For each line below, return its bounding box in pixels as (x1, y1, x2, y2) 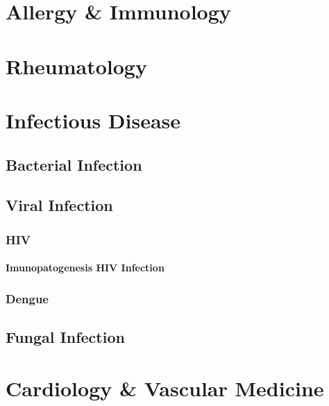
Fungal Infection (6, 325, 125, 347)
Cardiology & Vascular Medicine (6, 373, 324, 402)
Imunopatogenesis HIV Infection (6, 260, 164, 275)
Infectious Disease (6, 105, 181, 134)
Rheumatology (6, 51, 147, 80)
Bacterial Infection (6, 153, 142, 175)
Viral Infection (6, 194, 113, 216)
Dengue (6, 289, 49, 307)
